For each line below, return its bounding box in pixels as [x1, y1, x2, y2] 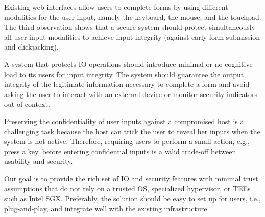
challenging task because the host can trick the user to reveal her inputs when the [4, 126, 260, 136]
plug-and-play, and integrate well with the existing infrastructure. [4, 203, 209, 213]
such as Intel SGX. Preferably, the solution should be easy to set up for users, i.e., [4, 193, 261, 204]
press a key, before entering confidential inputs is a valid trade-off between [4, 146, 236, 156]
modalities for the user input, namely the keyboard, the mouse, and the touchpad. [4, 11, 261, 22]
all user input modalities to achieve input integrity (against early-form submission [4, 31, 260, 42]
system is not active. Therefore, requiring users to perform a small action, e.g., [4, 136, 250, 147]
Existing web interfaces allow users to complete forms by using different [4, 2, 228, 12]
